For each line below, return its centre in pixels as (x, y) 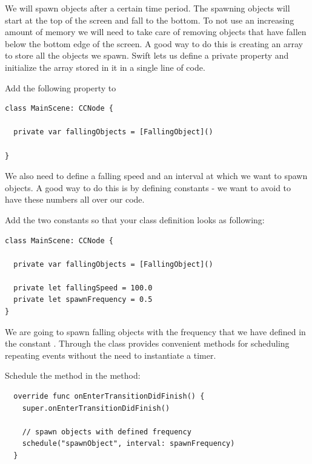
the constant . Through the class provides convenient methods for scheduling (147, 343)
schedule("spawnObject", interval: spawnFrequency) (128, 444)
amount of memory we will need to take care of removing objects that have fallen (156, 32)
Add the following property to (61, 87)
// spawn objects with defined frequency (107, 432)
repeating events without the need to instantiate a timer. (111, 355)
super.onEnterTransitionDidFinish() (96, 408)
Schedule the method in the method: (73, 375)
